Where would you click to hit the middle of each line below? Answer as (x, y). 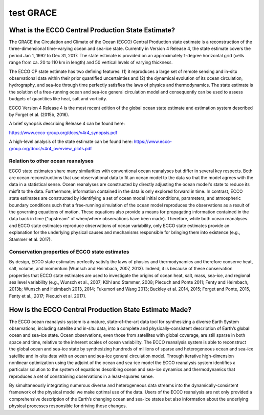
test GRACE (33, 13)
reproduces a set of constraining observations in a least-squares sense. (81, 376)
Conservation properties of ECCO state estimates (69, 252)
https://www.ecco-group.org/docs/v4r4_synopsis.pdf (63, 133)
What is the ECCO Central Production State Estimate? (92, 30)
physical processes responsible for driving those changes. (68, 406)
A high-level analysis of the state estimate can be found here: (71, 141)
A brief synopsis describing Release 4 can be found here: (67, 124)
